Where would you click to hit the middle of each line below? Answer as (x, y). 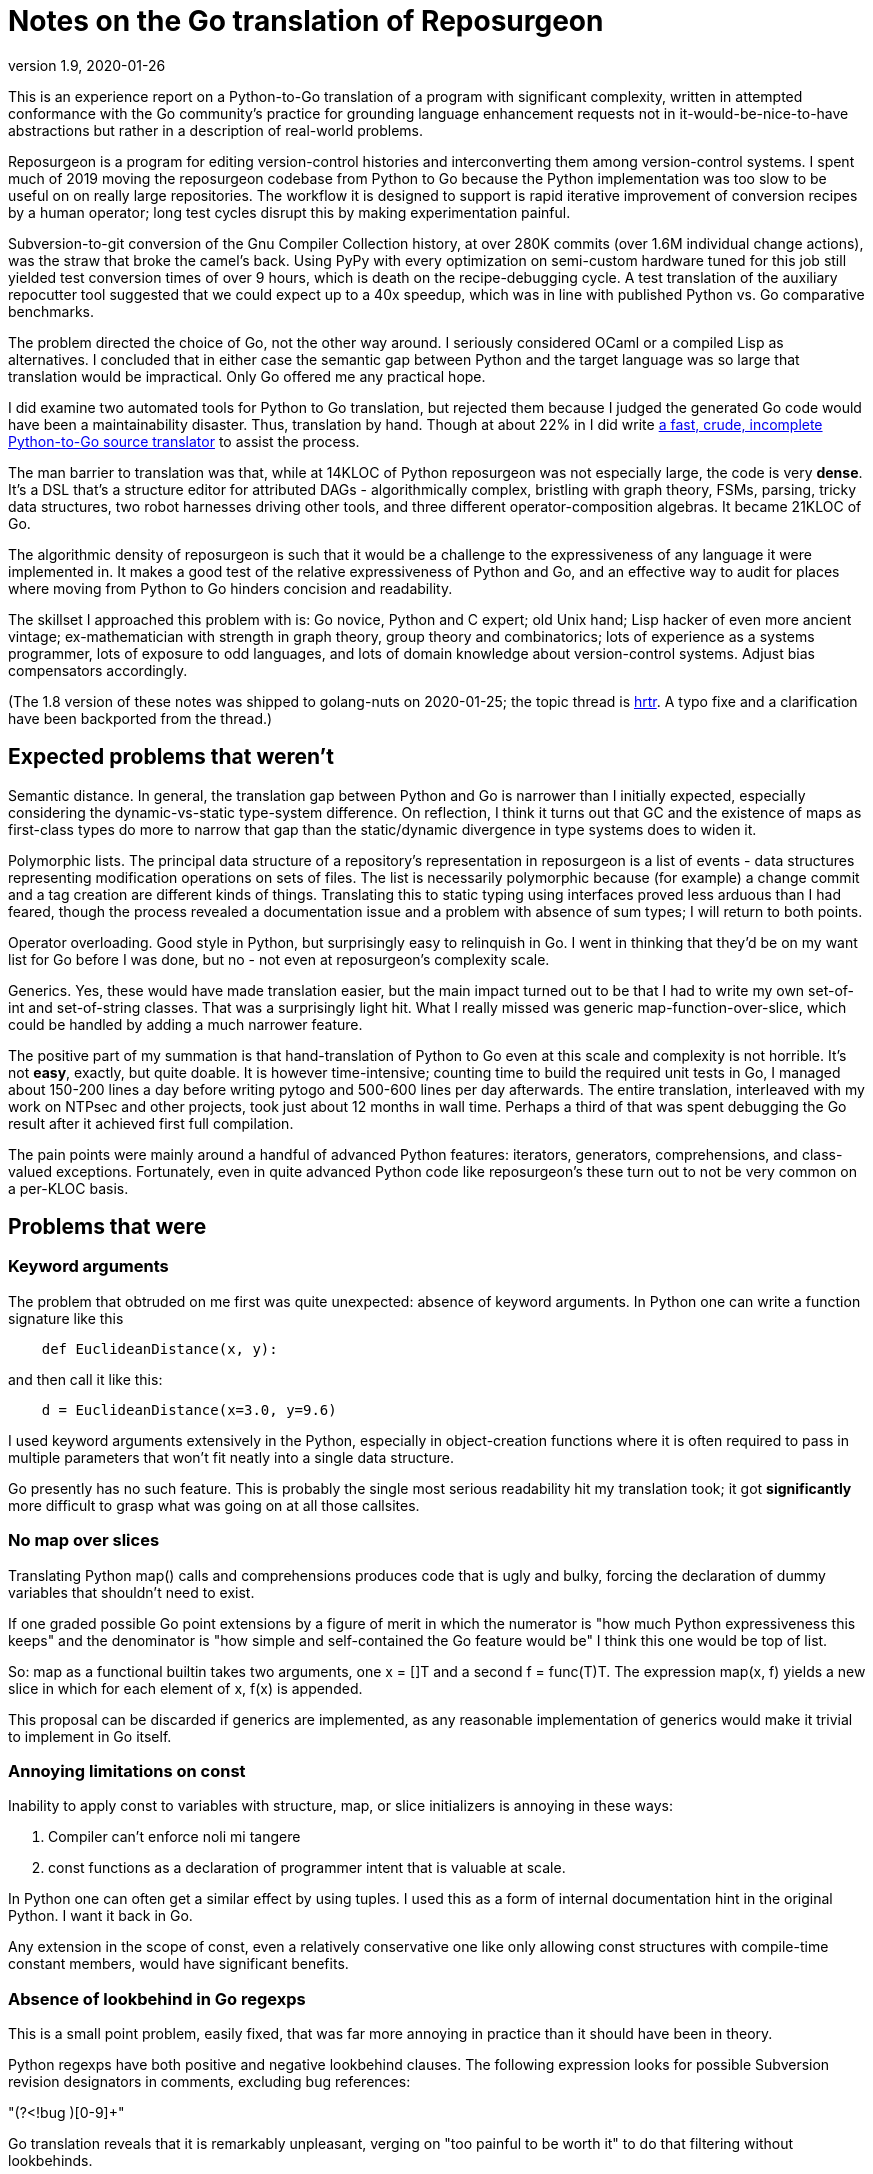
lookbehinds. (50, 2161)
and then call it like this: (85, 1379)
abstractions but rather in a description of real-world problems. (216, 130)
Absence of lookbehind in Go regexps (157, 1998)
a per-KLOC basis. (68, 1188)
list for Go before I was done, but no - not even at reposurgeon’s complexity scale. (279, 959)
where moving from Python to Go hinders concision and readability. (230, 588)
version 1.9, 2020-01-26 (87, 65)
